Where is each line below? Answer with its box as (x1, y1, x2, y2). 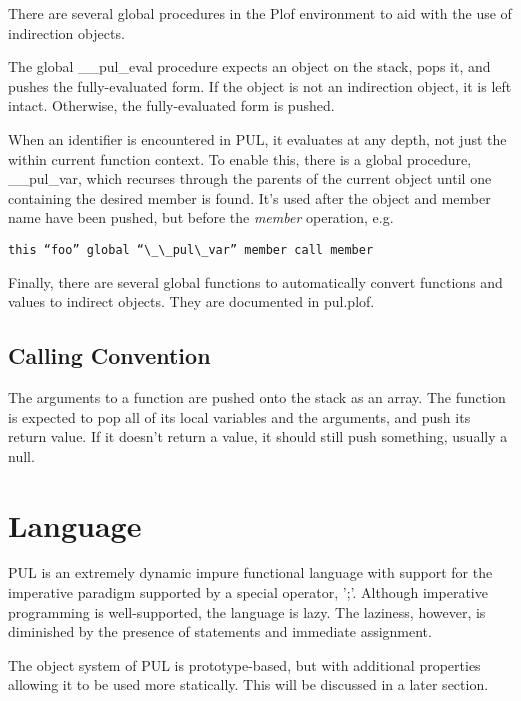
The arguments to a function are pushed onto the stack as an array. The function (8, 386, 506, 407)
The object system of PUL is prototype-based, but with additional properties (8, 654, 481, 675)
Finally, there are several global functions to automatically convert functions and (8, 271, 503, 292)
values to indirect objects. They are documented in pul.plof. (8, 291, 375, 312)
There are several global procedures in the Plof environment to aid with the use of (8, 3, 512, 23)
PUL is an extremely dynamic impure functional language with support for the (8, 562, 493, 583)
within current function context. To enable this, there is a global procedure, (8, 148, 472, 169)
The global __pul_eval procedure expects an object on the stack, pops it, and (8, 56, 491, 77)
